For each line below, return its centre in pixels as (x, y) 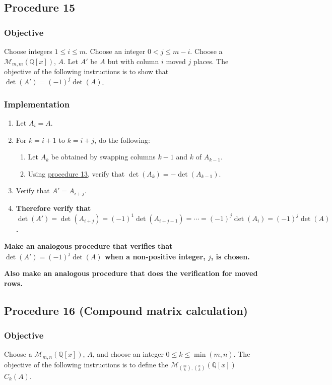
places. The (211, 61)
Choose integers (28, 51)
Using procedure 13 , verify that (76, 173)
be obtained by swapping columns (103, 157)
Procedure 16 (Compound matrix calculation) (126, 310)
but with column (133, 61)
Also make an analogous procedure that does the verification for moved (131, 273)
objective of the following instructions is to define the (86, 364)
